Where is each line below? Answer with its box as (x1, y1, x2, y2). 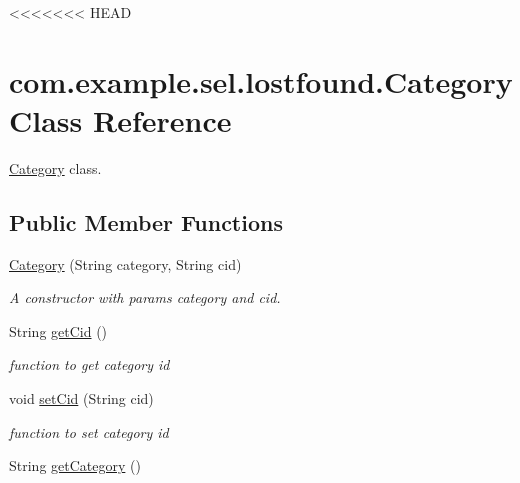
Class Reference (9, 99, 232, 140)
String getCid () (9, 320, 108, 341)
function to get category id (9, 354, 170, 375)
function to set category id (9, 421, 169, 442)
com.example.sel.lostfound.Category (9, 60, 513, 101)
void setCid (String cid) (9, 388, 154, 409)
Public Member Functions (9, 206, 283, 237)
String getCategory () (9, 455, 141, 476)
